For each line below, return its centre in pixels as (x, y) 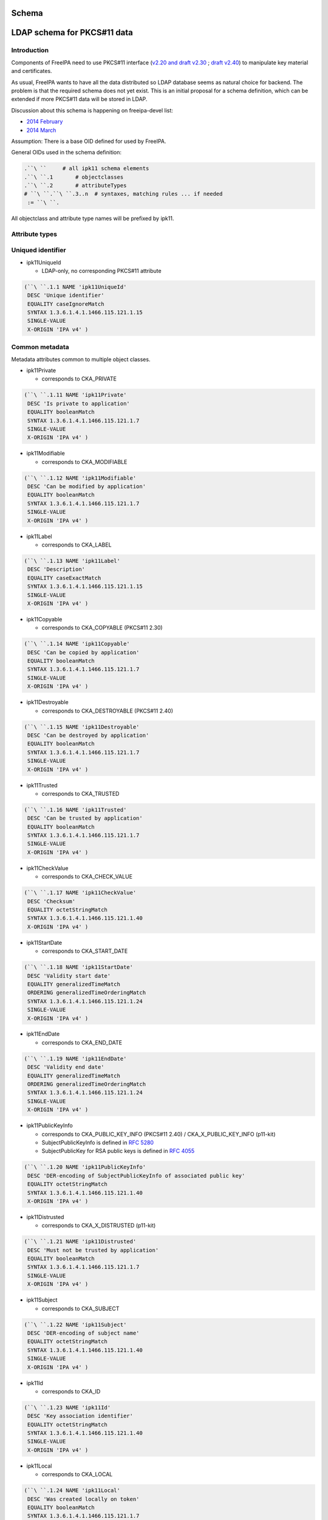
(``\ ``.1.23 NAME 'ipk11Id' (67, 1407)
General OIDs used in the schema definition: (66, 153)
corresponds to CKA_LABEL (77, 545)
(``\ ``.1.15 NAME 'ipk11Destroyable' (82, 727)
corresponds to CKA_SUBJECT (80, 1308)
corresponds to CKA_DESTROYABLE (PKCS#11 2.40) (107, 711)
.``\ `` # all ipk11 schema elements (87, 168)
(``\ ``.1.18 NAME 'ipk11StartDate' (79, 967)
